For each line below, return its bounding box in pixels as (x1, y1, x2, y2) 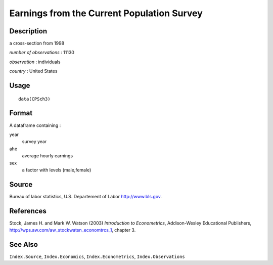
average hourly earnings (22, 153, 73, 159)
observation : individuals (9, 59, 61, 65)
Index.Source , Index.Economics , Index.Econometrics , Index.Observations (9, 253, 185, 259)
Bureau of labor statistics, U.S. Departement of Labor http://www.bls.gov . (9, 193, 162, 199)
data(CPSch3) (18, 96, 51, 102)
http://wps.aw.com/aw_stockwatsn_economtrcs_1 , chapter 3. (9, 227, 136, 233)
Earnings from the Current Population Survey (9, 8, 203, 19)
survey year (22, 139, 47, 145)
